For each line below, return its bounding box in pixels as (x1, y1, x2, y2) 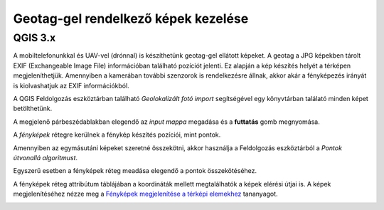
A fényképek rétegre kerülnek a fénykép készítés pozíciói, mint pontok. (13, 130, 221, 139)
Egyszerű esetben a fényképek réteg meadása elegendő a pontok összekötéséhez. (13, 167, 257, 175)
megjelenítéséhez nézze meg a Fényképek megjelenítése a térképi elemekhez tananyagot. (13, 189, 278, 199)
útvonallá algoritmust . (13, 153, 78, 162)
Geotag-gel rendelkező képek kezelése (13, 11, 249, 26)
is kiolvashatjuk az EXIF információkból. (13, 81, 129, 90)
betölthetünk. (13, 104, 53, 113)
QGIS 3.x (13, 31, 56, 44)
